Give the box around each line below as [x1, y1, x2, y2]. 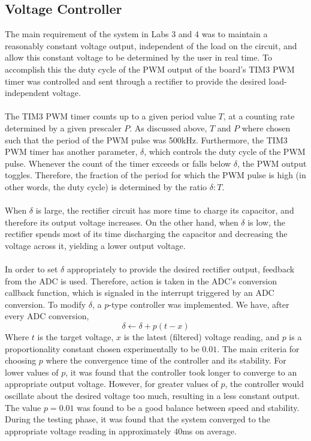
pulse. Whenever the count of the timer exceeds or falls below [5, 157, 231, 169]
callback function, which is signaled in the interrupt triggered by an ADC [5, 286, 274, 299]
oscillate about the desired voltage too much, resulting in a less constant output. [5, 389, 300, 402]
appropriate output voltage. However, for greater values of [5, 377, 218, 390]
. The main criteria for [217, 342, 300, 355]
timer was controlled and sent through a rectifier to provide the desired [5, 74, 266, 87]
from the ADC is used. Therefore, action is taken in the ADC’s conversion [5, 274, 277, 287]
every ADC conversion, [5, 310, 89, 322]
